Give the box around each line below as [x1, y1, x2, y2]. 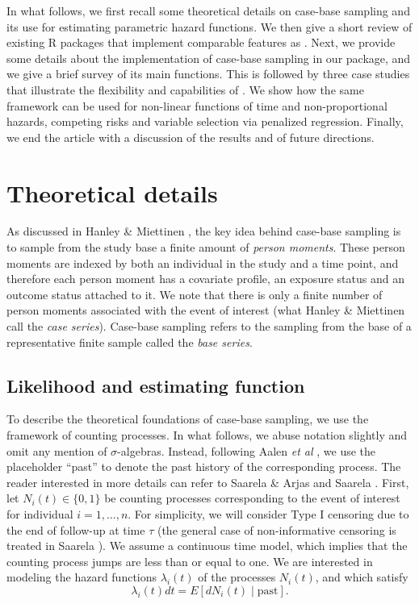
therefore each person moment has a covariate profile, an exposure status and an [6, 270, 404, 287]
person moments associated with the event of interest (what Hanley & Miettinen [6, 302, 405, 319]
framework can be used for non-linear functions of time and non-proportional [6, 97, 388, 114]
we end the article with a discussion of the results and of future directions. [6, 128, 375, 145]
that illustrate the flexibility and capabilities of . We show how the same [6, 81, 364, 98]
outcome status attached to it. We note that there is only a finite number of [6, 285, 383, 302]
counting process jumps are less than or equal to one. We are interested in [6, 552, 373, 569]
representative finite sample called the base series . [6, 333, 253, 350]
